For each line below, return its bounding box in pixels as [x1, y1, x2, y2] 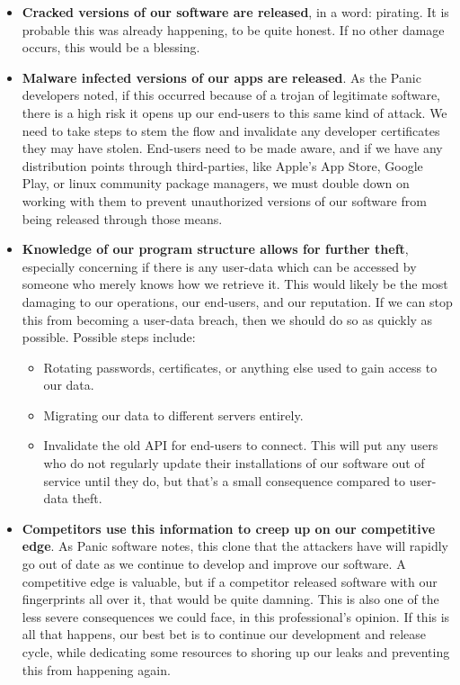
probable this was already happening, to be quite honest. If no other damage [22, 20, 445, 39]
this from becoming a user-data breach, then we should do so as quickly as [22, 310, 433, 329]
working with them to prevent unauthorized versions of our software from [22, 191, 427, 210]
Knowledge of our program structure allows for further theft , [22, 239, 409, 258]
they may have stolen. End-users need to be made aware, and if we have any [22, 139, 443, 158]
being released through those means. [22, 209, 223, 228]
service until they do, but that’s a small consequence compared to [43, 471, 406, 490]
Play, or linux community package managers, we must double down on [22, 174, 410, 193]
